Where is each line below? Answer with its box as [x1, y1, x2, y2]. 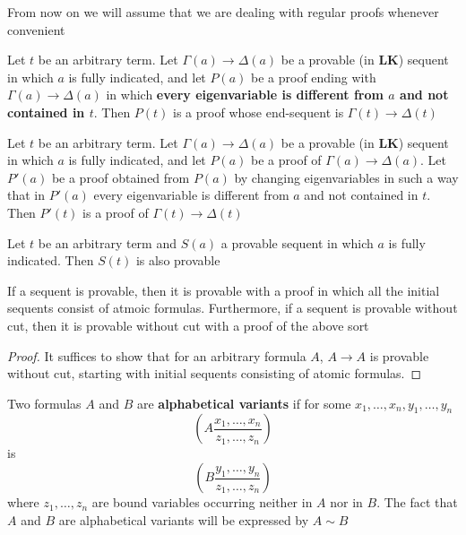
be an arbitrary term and [38, 233, 177, 252]
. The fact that [376, 493, 458, 512]
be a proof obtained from [51, 168, 190, 186]
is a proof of [82, 203, 149, 221]
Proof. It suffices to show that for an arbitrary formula [7, 346, 306, 365]
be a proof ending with [251, 67, 376, 86]
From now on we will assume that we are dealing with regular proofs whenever [7, 3, 439, 21]
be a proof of [251, 151, 322, 169]
